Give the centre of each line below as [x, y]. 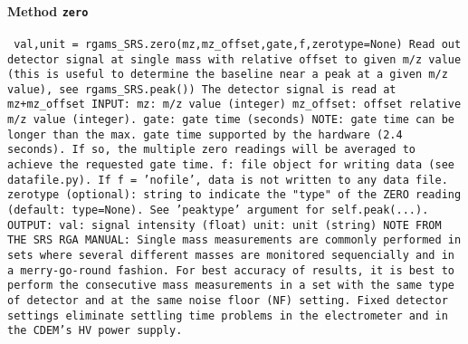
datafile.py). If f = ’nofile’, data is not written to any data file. [228, 180]
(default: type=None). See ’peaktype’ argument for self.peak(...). [218, 210]
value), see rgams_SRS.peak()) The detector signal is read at [202, 89]
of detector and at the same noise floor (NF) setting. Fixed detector [228, 301]
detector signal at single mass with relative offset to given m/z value [234, 59]
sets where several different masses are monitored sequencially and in [231, 256]
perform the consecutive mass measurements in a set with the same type [231, 286]
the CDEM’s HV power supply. [95, 331]
